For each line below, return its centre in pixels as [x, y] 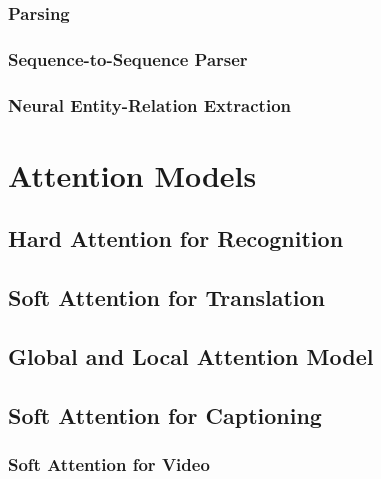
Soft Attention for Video [109, 463]
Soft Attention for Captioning [165, 414]
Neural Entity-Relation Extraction [150, 104]
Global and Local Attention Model [191, 355]
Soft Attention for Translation [166, 297]
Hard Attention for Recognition [176, 238]
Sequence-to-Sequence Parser [128, 58]
